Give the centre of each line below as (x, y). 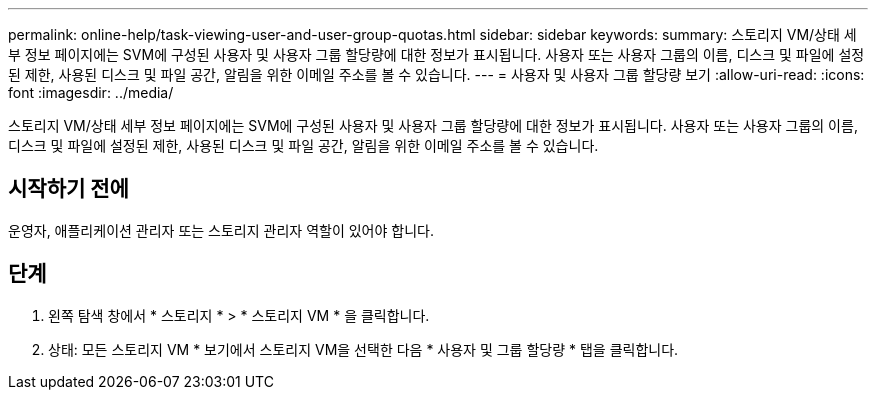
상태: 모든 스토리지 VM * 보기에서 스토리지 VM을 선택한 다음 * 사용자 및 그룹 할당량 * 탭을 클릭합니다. (363, 349)
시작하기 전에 (68, 189)
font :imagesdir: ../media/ (91, 92)
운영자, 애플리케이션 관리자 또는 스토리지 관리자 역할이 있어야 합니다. (221, 230)
